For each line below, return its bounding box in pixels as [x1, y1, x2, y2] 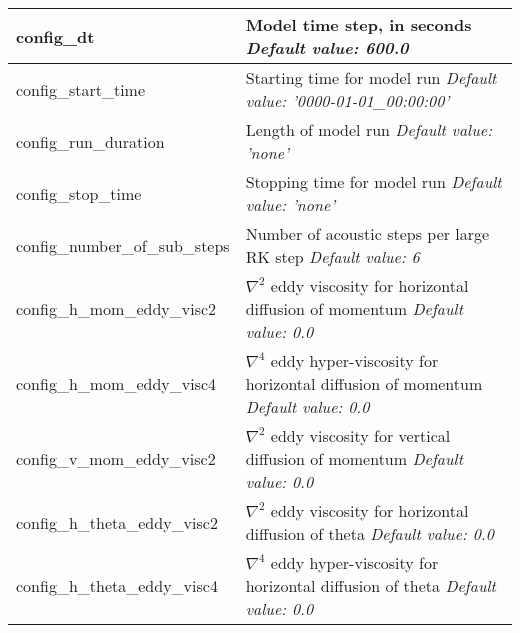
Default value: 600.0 [245, 36, 409, 59]
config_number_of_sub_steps [16, 233, 230, 257]
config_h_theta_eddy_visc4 [16, 574, 218, 597]
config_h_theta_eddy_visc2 [16, 510, 218, 534]
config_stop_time [16, 181, 142, 205]
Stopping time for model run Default [245, 170, 502, 193]
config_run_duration [16, 129, 165, 153]
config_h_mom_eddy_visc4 [16, 372, 217, 395]
